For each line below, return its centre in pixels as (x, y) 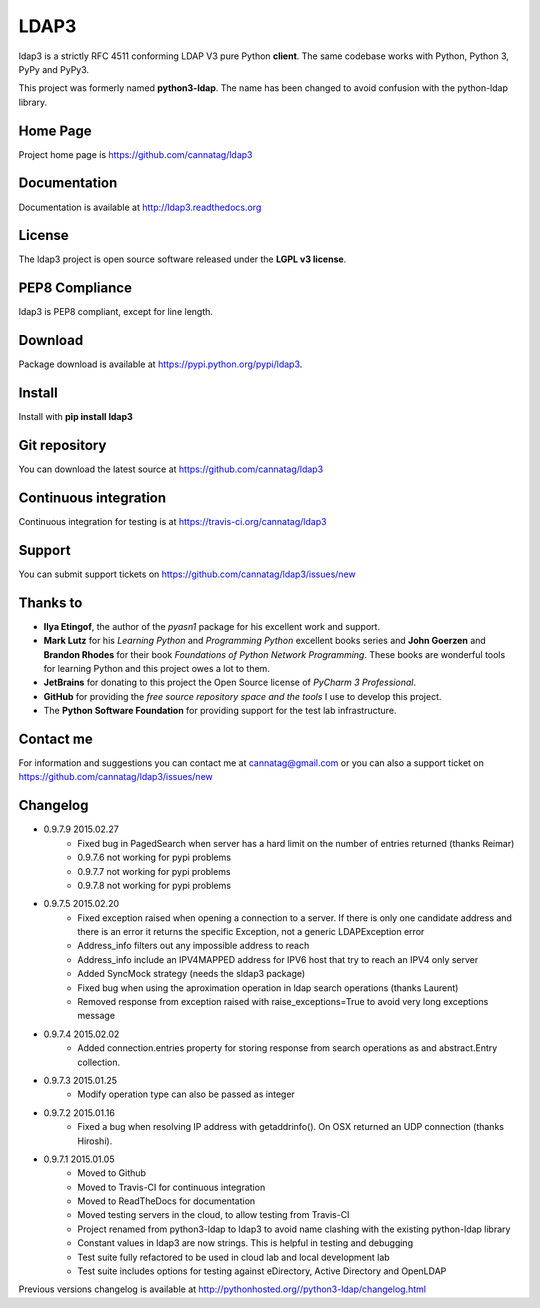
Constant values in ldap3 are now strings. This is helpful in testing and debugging (245, 1243)
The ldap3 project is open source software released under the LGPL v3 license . (182, 259)
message (96, 1016)
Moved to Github (112, 1173)
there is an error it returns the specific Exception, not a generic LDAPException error (251, 932)
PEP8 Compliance (75, 288)
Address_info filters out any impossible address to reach (193, 946)
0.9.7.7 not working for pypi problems (154, 871)
